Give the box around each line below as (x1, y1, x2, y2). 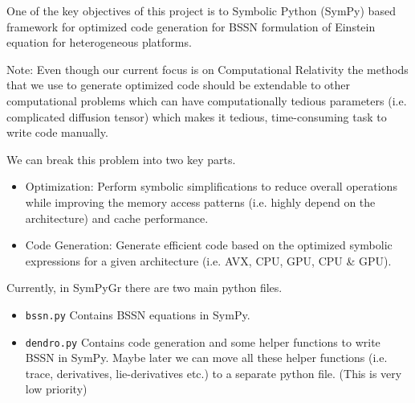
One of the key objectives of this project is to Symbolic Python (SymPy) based (6, 2, 396, 19)
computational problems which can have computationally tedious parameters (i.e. (6, 92, 407, 109)
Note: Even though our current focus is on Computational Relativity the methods (6, 60, 409, 77)
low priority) (25, 380, 87, 397)
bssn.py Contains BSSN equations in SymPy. (25, 306, 250, 323)
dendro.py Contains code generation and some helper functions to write (25, 333, 380, 350)
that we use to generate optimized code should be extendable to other (6, 76, 350, 93)
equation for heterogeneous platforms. (6, 34, 192, 51)
